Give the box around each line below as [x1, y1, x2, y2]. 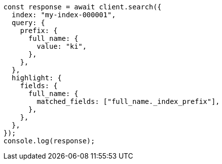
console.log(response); [3, 137, 95, 145]
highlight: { [11, 74, 62, 82]
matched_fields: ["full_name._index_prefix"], [37, 98, 220, 105]
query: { [11, 19, 45, 27]
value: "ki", [37, 42, 87, 50]
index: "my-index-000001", [11, 11, 116, 19]
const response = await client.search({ [3, 3, 162, 11]
